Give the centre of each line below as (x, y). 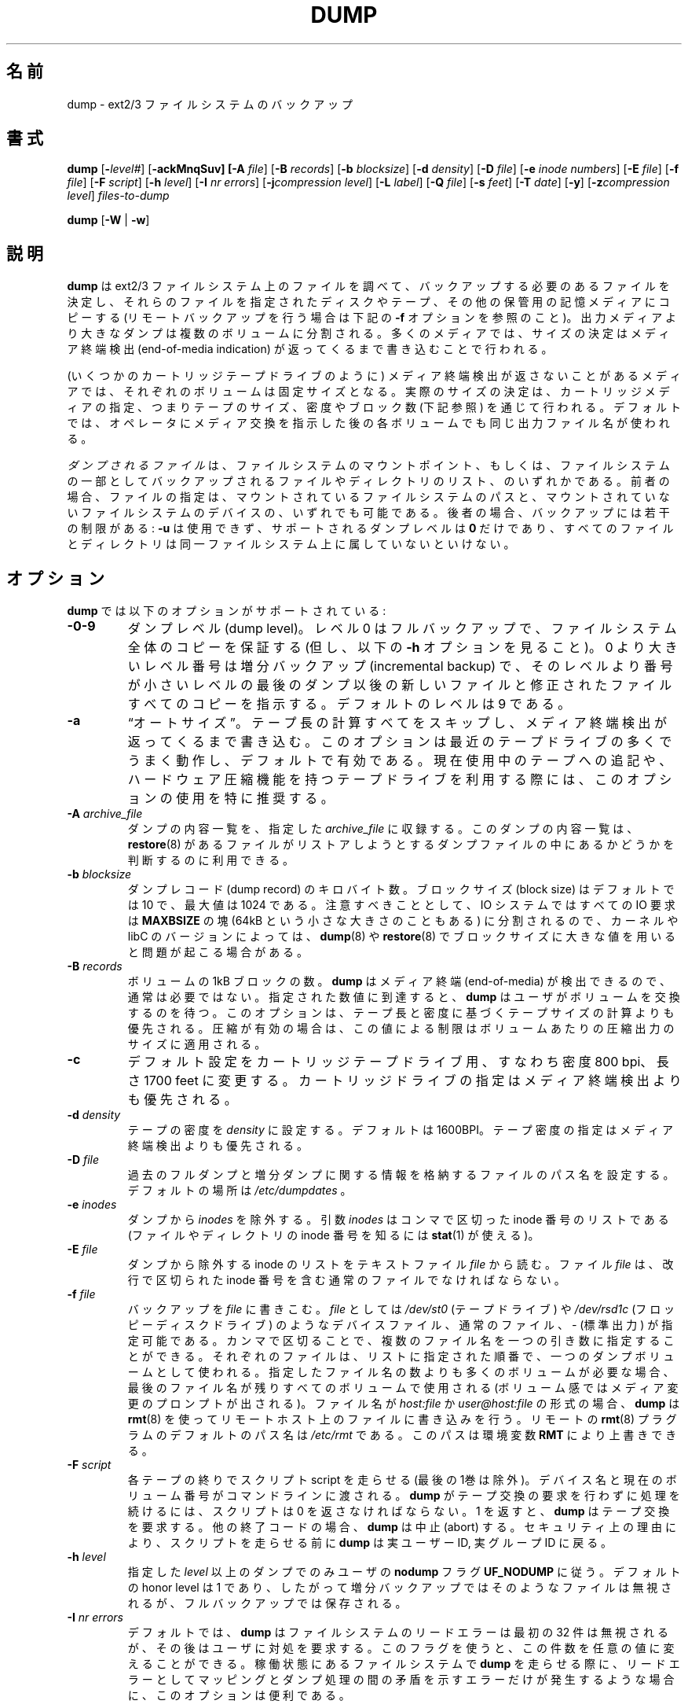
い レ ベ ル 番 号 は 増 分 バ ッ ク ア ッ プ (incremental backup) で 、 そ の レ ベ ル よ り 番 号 (400, 666)
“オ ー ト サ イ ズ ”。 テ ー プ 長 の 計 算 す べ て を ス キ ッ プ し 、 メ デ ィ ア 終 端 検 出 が (397, 723)
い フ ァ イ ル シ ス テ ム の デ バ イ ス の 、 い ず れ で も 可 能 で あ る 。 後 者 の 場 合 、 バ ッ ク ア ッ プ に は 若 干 (368, 513)
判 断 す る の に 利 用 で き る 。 (211, 860)
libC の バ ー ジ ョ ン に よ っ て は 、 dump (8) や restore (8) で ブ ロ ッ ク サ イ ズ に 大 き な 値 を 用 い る (402, 937)
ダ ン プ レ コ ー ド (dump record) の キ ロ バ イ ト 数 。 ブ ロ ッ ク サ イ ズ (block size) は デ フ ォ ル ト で (401, 889)
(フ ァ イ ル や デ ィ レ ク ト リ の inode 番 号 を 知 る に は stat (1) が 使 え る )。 (333, 1235)
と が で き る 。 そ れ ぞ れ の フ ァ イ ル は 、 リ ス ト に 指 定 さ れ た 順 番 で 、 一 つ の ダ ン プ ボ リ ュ (401, 1356)
